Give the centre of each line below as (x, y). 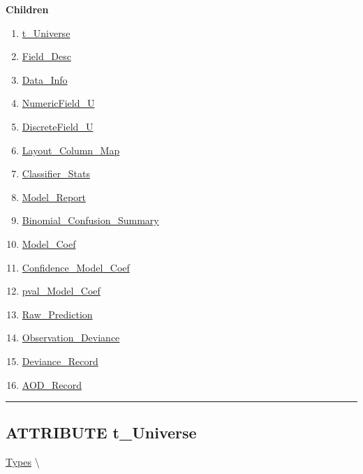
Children (27, 9)
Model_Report (54, 197)
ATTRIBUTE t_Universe (101, 432)
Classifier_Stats (56, 173)
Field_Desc (46, 56)
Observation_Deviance (71, 338)
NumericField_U (58, 103)
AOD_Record (52, 384)
